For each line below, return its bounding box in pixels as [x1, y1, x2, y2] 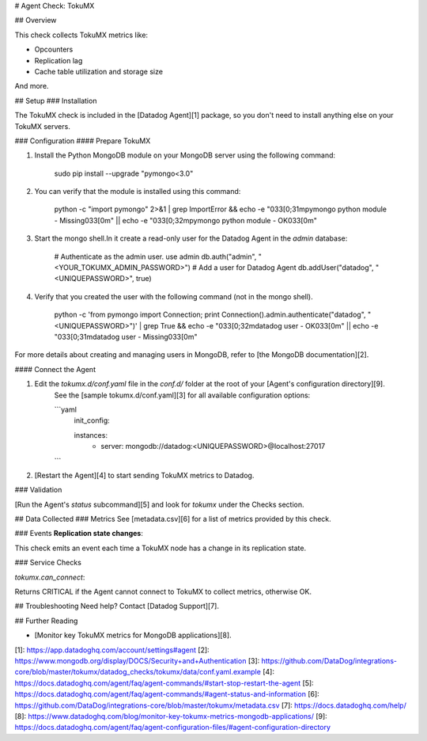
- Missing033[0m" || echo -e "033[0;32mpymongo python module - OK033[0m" [54, 215, 318, 225]
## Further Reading [14, 616, 78, 625]
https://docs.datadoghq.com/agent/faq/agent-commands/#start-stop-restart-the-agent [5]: [14, 678, 314, 688]
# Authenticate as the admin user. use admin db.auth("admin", [54, 252, 257, 261]
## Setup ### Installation [14, 96, 97, 105]
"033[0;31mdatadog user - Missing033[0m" [54, 332, 198, 341]
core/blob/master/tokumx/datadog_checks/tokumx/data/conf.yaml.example [14, 667, 261, 677]
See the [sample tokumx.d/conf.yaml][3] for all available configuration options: [54, 390, 311, 400]
